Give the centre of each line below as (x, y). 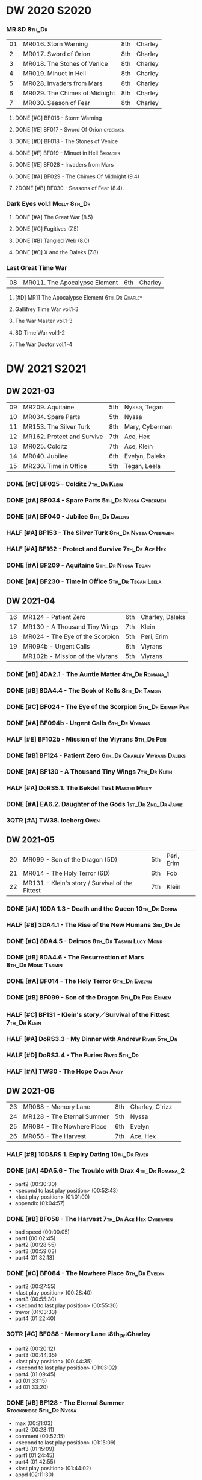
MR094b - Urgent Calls (57, 647)
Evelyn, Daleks (145, 456)
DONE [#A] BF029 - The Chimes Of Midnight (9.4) (77, 176)
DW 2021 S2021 (46, 369)
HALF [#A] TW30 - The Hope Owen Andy (65, 1071)
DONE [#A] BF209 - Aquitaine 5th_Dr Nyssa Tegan (79, 565)
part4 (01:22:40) (35, 1318)
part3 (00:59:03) (36, 1251)
